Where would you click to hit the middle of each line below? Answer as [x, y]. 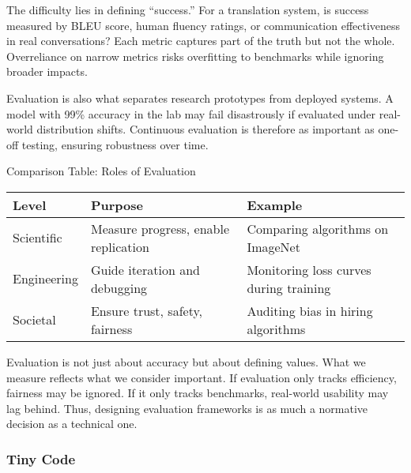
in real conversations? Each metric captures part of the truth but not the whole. [201, 41]
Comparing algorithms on [318, 228]
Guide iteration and [145, 269]
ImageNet [273, 246]
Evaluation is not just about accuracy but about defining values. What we [186, 361]
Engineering [45, 279]
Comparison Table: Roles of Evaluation [101, 171]
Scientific [38, 238]
